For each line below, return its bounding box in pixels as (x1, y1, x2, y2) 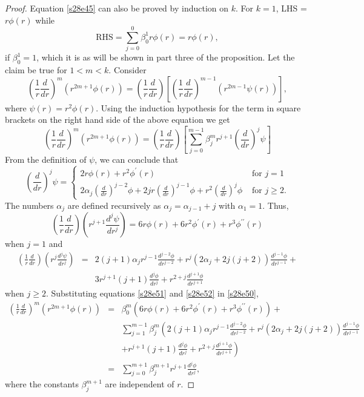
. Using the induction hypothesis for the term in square (96, 101, 301, 114)
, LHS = (276, 2, 307, 14)
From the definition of (5, 153, 87, 165)
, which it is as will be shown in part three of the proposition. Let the (36, 51, 295, 64)
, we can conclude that (94, 153, 179, 165)
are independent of (105, 378, 174, 390)
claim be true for (5, 64, 67, 76)
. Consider (108, 64, 147, 76)
